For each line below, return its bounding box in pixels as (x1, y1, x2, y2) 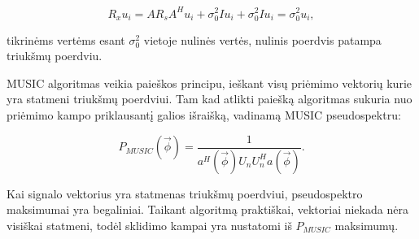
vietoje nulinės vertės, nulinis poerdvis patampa (143, 31, 382, 48)
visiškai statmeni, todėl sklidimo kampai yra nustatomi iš (7, 216, 292, 233)
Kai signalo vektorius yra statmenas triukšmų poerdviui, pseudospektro (7, 185, 363, 202)
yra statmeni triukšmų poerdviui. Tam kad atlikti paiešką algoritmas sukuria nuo (7, 90, 412, 107)
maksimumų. (334, 216, 399, 233)
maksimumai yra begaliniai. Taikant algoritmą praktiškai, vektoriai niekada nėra (7, 201, 408, 218)
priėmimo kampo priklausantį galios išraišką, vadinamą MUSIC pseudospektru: (7, 106, 401, 124)
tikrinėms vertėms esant (7, 31, 125, 48)
